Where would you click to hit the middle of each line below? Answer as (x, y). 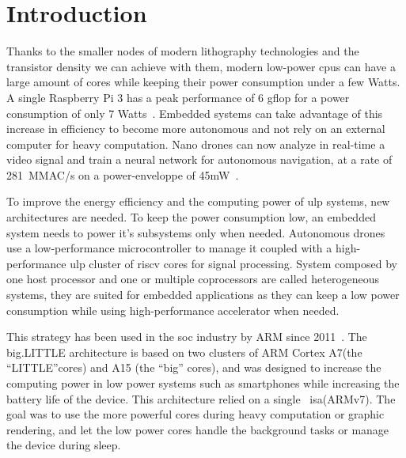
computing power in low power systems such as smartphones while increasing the (203, 383)
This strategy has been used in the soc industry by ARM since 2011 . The (187, 337)
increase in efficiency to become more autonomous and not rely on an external (196, 129)
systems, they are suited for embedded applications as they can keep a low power (203, 295)
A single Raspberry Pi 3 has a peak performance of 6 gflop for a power (178, 97)
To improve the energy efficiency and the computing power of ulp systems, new (198, 201)
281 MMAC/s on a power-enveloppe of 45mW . (123, 174)
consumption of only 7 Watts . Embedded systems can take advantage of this (195, 113)
